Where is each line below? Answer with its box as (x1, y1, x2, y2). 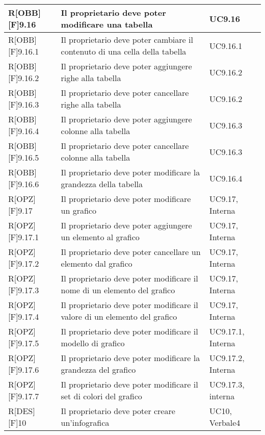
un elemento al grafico (61, 231, 140, 243)
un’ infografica (61, 417, 110, 428)
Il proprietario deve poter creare (61, 405, 175, 417)
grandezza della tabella (61, 178, 143, 190)
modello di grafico (61, 337, 125, 349)
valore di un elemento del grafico (61, 311, 177, 322)
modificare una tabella (61, 18, 153, 30)
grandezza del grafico (61, 364, 136, 375)
